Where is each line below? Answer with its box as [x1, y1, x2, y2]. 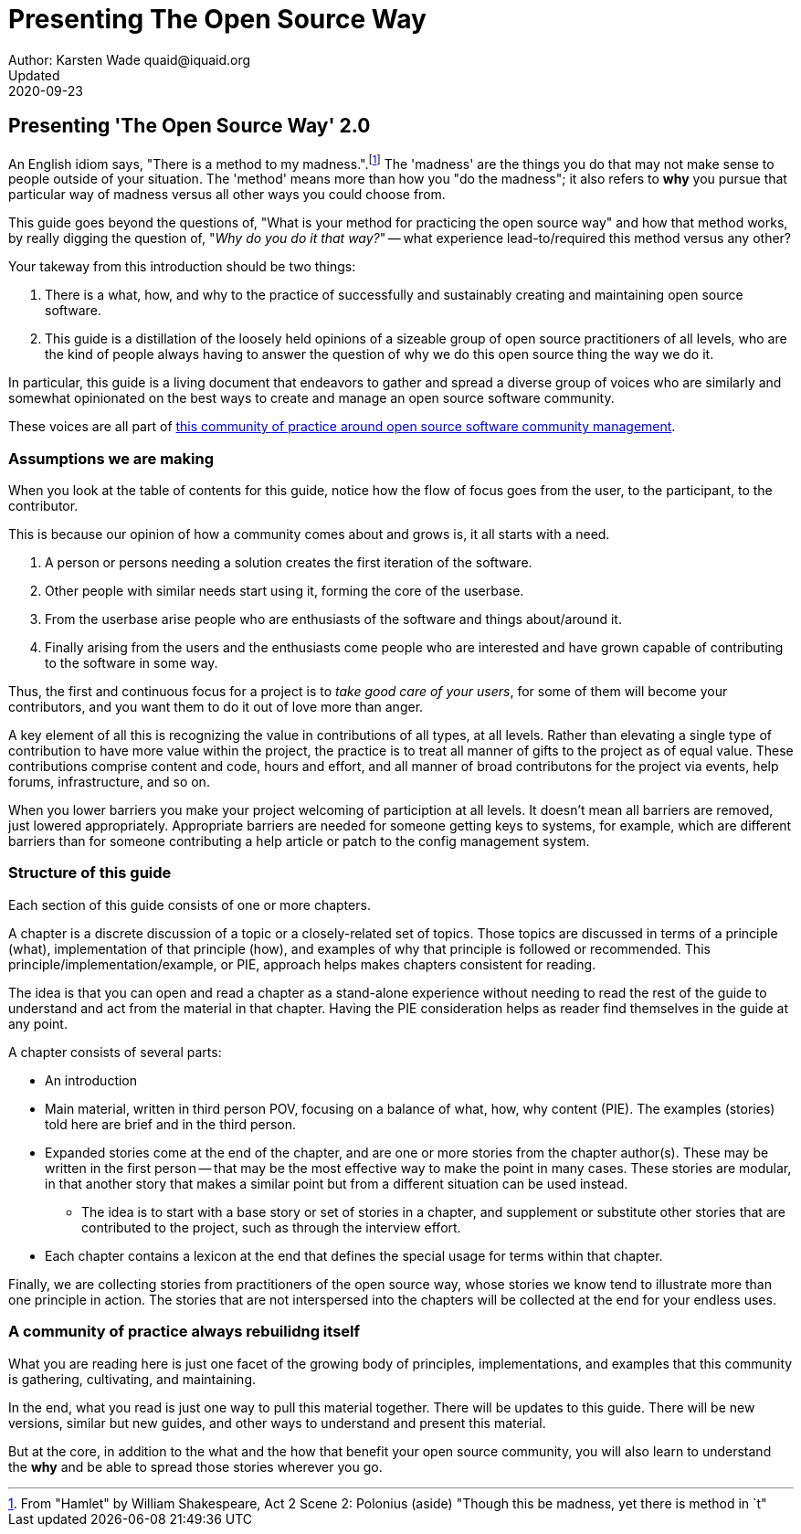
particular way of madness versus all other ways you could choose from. [8, 186, 446, 203]
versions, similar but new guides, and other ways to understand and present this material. [8, 1414, 546, 1431]
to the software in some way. [45, 655, 218, 671]
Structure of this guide [8, 863, 172, 883]
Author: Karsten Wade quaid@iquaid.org [8, 51, 251, 68]
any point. [8, 1015, 68, 1031]
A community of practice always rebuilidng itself [8, 1322, 361, 1341]
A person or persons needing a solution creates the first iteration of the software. [45, 555, 532, 570]
